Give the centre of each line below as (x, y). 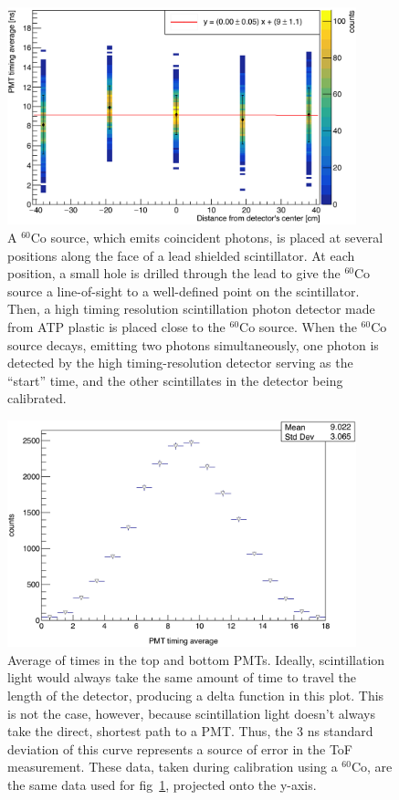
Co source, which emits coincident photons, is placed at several (207, 238)
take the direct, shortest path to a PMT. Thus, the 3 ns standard (190, 731)
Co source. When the (298, 327)
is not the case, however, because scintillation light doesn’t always (191, 713)
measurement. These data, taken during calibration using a (173, 767)
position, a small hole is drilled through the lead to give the (174, 273)
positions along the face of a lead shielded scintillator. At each (181, 255)
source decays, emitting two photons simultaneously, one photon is (193, 344)
